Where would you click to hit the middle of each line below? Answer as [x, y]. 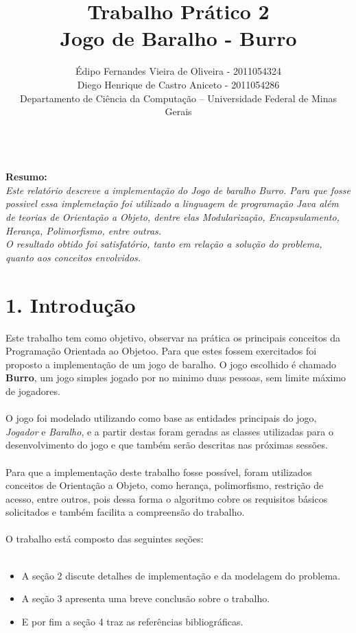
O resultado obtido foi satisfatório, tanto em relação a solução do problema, [164, 244]
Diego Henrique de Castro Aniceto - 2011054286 [178, 84]
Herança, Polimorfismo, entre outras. [84, 230]
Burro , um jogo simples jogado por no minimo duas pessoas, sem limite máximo [176, 378]
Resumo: [26, 177]
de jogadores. [33, 391]
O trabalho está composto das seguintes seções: [105, 539]
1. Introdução [71, 304]
